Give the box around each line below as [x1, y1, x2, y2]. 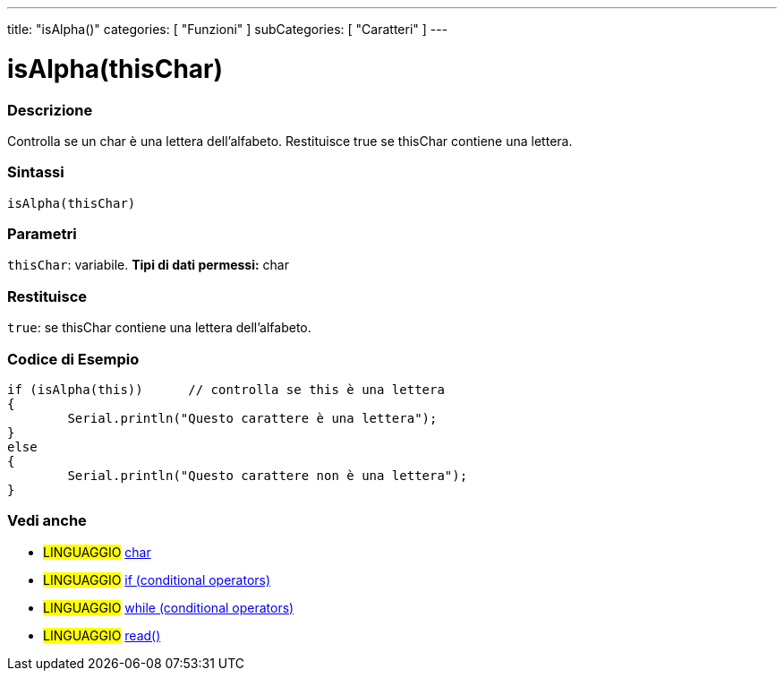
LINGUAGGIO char [43, 544, 151, 560]
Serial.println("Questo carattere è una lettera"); [67, 410, 438, 425]
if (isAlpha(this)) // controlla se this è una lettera [7, 382, 445, 397]
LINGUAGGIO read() [43, 627, 161, 643]
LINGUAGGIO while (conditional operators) [43, 599, 294, 615]
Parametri [7, 225, 77, 243]
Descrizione [7, 100, 93, 119]
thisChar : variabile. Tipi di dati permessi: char [7, 257, 290, 273]
